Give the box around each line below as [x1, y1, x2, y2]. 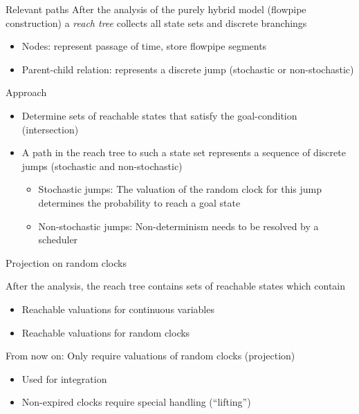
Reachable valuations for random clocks [21, 325, 190, 339]
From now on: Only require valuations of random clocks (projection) [6, 348, 295, 363]
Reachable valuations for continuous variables [21, 301, 214, 316]
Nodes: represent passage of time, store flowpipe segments [21, 39, 267, 53]
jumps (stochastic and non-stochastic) [21, 158, 183, 173]
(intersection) [21, 122, 79, 136]
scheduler [38, 232, 78, 247]
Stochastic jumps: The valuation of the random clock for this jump [38, 182, 322, 196]
